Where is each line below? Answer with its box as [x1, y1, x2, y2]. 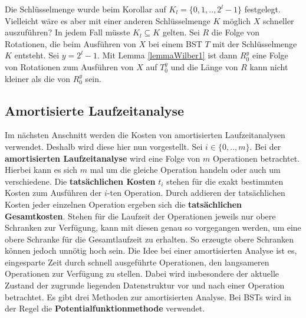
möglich [223, 14, 251, 27]
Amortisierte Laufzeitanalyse [5, 101, 185, 119]
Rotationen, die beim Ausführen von [5, 37, 136, 50]
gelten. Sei [162, 26, 200, 38]
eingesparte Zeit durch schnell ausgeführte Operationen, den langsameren [5, 255, 269, 268]
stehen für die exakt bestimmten [166, 175, 284, 187]
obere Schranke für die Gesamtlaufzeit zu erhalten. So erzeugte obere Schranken [5, 232, 294, 245]
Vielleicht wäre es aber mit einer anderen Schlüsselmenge [5, 14, 210, 27]
